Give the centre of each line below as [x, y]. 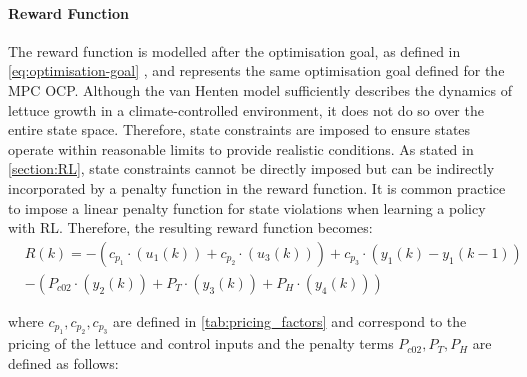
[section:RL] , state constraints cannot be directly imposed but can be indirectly [251, 168]
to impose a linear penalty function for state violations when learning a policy [247, 207]
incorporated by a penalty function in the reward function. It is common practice [257, 187]
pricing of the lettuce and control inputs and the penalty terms [201, 343]
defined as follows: [63, 362]
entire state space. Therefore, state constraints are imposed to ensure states [239, 129]
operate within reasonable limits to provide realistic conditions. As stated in [241, 148]
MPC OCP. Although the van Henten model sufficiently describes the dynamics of [260, 89]
